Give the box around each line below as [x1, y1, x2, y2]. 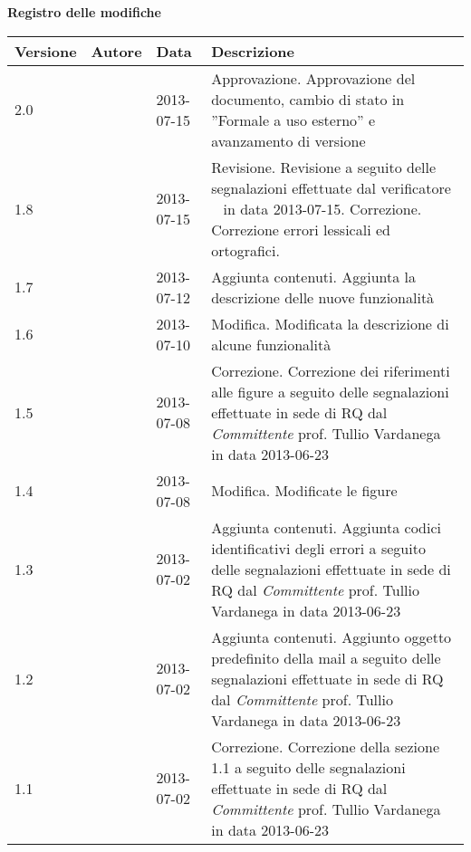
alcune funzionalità [211, 333, 332, 355]
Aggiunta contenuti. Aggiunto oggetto [211, 626, 452, 647]
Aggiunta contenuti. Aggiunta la [211, 265, 417, 287]
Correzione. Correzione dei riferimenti [211, 359, 450, 381]
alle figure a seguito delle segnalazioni [211, 380, 449, 402]
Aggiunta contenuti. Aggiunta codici [211, 516, 442, 538]
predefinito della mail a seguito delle [211, 646, 441, 668]
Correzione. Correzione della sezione [211, 735, 439, 757]
